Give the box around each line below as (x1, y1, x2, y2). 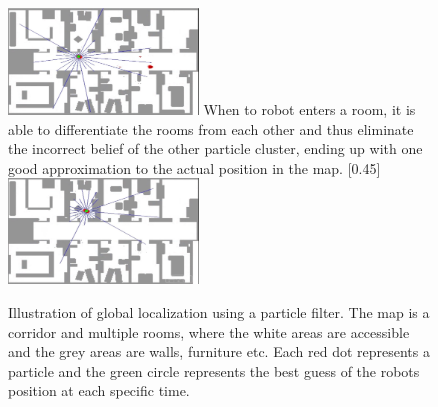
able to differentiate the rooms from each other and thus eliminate (8, 118, 414, 139)
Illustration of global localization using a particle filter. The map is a (8, 301, 430, 322)
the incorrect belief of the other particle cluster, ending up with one (8, 138, 423, 159)
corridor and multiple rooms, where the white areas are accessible (8, 321, 410, 342)
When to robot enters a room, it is (203, 98, 416, 119)
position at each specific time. (8, 380, 190, 401)
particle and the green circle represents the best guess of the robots (8, 360, 420, 381)
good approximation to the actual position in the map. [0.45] (8, 157, 381, 178)
